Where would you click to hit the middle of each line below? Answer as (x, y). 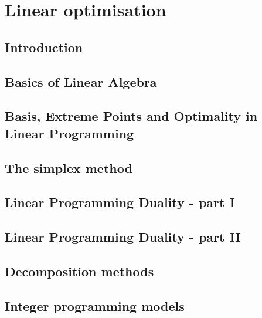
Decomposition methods (79, 271)
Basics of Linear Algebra (81, 81)
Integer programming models (95, 305)
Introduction (44, 47)
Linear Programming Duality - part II (123, 237)
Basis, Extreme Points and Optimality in (131, 116)
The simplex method (69, 168)
